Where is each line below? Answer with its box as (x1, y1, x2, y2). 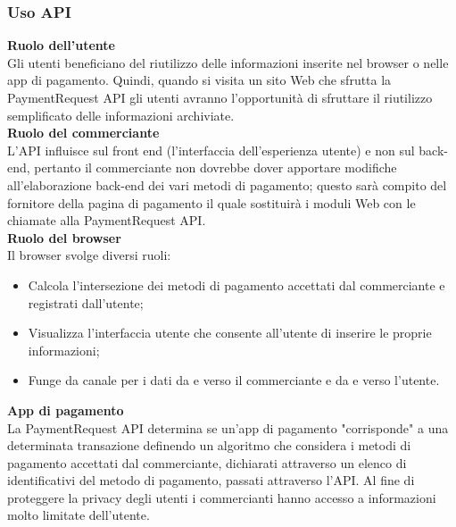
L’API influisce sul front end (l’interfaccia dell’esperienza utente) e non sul (7, 140, 415, 159)
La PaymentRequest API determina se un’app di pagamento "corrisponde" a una (7, 418, 449, 437)
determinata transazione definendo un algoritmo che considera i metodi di (7, 436, 411, 455)
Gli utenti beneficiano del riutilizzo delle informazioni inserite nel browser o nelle (7, 53, 449, 71)
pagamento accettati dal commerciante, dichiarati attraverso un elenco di (7, 453, 407, 472)
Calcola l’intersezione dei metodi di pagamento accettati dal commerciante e (28, 275, 445, 294)
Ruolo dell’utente (7, 36, 115, 54)
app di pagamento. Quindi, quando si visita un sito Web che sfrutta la (7, 71, 392, 89)
